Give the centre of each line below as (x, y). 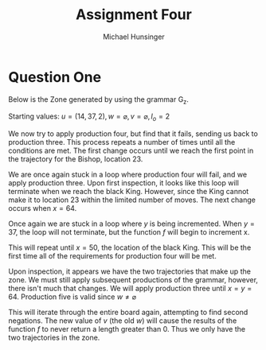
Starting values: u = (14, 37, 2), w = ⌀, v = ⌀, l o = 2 (89, 117)
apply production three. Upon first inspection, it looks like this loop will (123, 183)
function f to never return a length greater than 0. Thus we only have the (127, 329)
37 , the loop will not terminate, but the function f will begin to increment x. (129, 232)
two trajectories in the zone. (54, 338)
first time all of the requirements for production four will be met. (112, 256)
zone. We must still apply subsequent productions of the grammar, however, (133, 280)
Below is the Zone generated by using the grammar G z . (99, 100)
